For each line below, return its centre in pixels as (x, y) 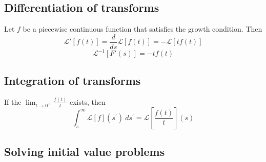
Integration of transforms (73, 80)
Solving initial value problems (85, 152)
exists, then (88, 101)
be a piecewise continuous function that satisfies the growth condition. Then (142, 29)
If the (13, 101)
